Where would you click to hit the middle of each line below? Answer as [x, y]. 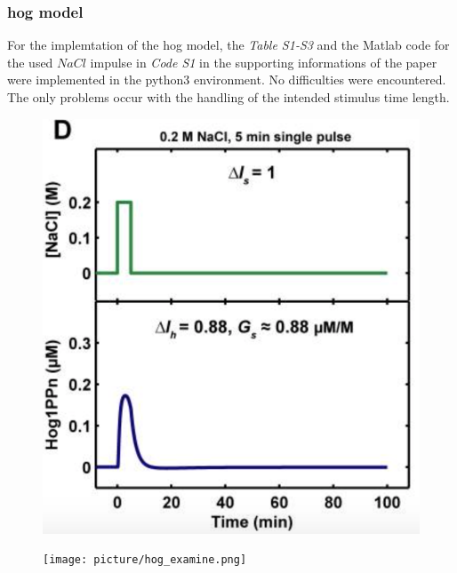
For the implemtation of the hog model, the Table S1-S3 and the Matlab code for [228, 45]
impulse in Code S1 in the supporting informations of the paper [264, 62]
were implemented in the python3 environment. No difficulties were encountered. [227, 80]
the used [30, 62]
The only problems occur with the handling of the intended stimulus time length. [228, 97]
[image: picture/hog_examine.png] [145, 560]
